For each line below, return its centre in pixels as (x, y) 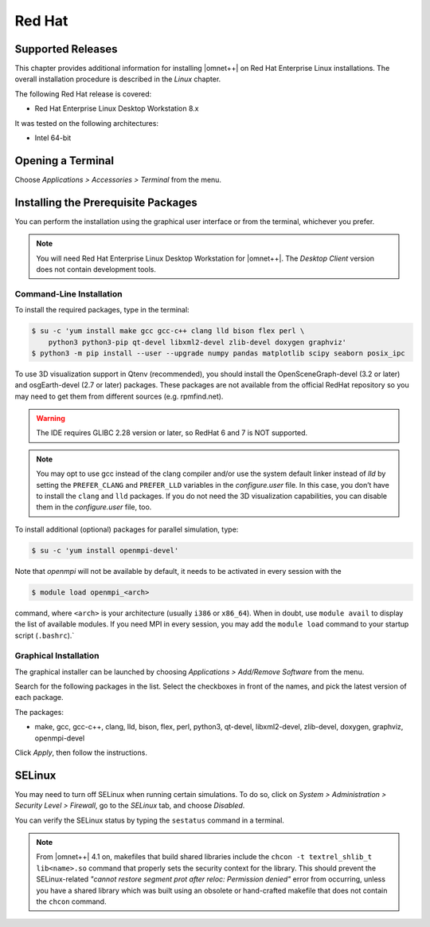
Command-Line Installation (68, 293)
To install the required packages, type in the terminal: (102, 310)
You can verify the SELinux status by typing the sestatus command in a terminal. (149, 820)
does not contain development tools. (96, 269)
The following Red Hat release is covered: (83, 94)
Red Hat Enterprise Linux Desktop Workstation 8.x (117, 108)
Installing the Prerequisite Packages (106, 202)
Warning (51, 418)
